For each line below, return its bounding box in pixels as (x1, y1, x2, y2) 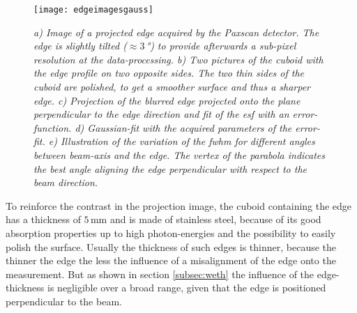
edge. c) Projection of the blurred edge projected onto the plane (33, 93, 301, 107)
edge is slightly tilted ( (33, 38, 127, 53)
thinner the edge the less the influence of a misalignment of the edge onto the (6, 253, 336, 268)
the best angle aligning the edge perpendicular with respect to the (33, 161, 307, 176)
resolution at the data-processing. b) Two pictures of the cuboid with (33, 52, 324, 66)
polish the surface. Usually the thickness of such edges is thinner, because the (6, 239, 337, 254)
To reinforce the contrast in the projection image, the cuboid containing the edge (6, 198, 352, 213)
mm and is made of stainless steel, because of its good (90, 212, 321, 227)
